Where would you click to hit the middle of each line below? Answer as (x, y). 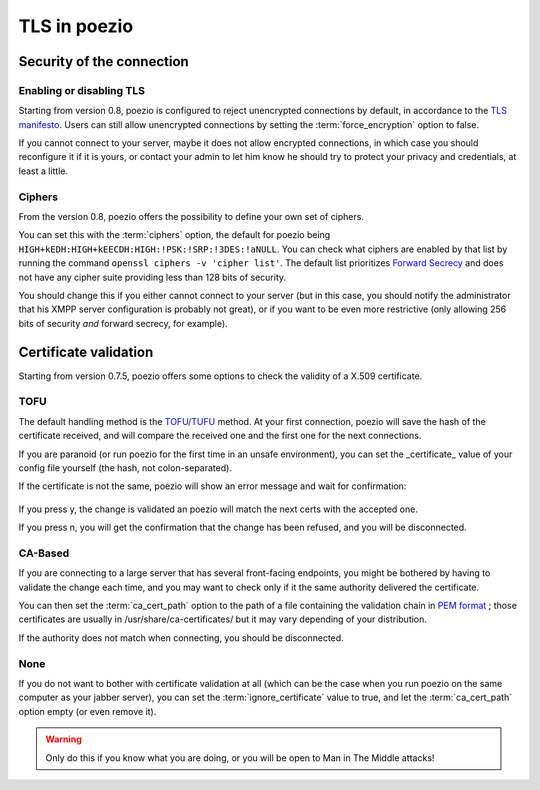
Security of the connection (103, 61)
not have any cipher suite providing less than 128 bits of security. (152, 277)
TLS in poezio (76, 26)
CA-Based (44, 553)
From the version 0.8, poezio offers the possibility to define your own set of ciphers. (191, 217)
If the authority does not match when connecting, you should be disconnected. (181, 637)
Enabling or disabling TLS (81, 90)
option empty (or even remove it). (87, 711)
